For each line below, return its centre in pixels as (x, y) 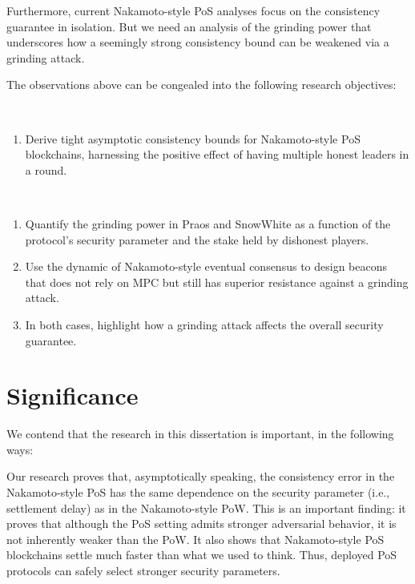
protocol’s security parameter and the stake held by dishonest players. (197, 239)
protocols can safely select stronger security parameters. (143, 570)
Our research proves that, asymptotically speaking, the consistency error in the (201, 476)
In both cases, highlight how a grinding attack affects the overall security (204, 324)
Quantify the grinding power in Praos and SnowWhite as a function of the (208, 223)
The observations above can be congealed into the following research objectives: (201, 85)
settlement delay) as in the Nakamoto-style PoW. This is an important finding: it (206, 507)
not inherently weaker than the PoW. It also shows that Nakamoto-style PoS (195, 539)
